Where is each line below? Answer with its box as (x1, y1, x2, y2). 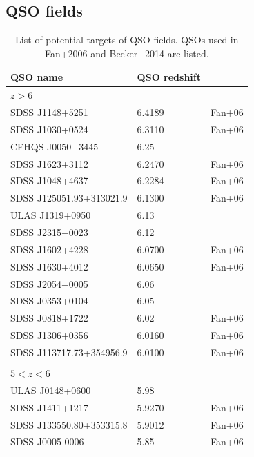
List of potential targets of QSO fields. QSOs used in (15, 32, 239, 47)
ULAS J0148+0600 (10, 382, 91, 397)
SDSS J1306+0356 (10, 328, 88, 342)
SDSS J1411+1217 (10, 400, 88, 414)
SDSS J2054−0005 (10, 276, 88, 291)
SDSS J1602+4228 (10, 242, 88, 256)
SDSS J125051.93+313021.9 (10, 191, 128, 205)
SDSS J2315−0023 (10, 224, 88, 239)
